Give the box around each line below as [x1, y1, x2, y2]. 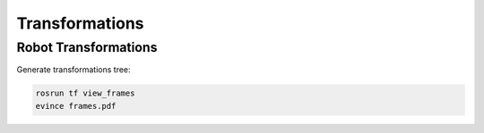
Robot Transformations [16, 39, 158, 55]
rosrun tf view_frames [35, 88, 135, 98]
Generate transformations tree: [16, 64, 131, 75]
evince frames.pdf [35, 101, 117, 111]
